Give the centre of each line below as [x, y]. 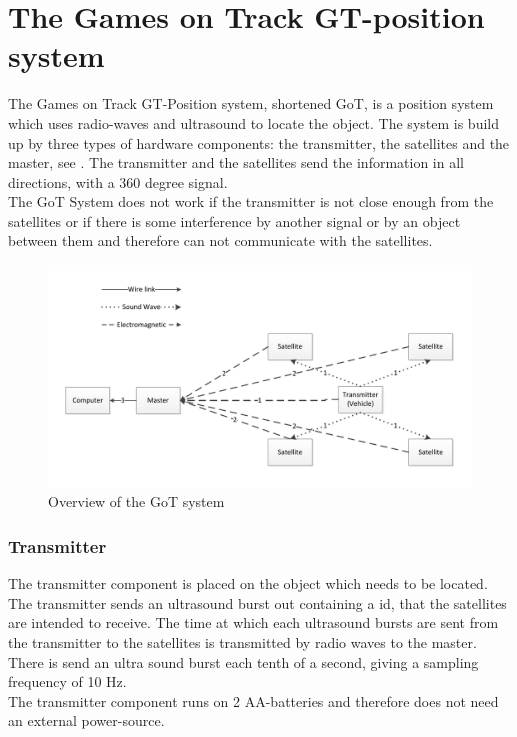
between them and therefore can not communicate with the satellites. [220, 240]
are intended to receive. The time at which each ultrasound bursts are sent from [253, 622]
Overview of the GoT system [136, 501]
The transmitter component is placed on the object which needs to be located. [248, 583]
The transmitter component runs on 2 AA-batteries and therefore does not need [253, 700]
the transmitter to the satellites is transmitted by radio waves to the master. [242, 642]
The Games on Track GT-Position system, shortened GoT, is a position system [251, 103]
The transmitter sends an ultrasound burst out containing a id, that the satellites [257, 602]
